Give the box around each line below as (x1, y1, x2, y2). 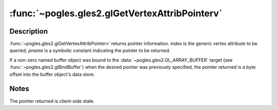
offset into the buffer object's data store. (9, 71, 95, 77)
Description (9, 27, 48, 36)
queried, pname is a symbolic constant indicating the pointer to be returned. (9, 47, 171, 53)
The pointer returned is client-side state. (9, 98, 95, 104)
